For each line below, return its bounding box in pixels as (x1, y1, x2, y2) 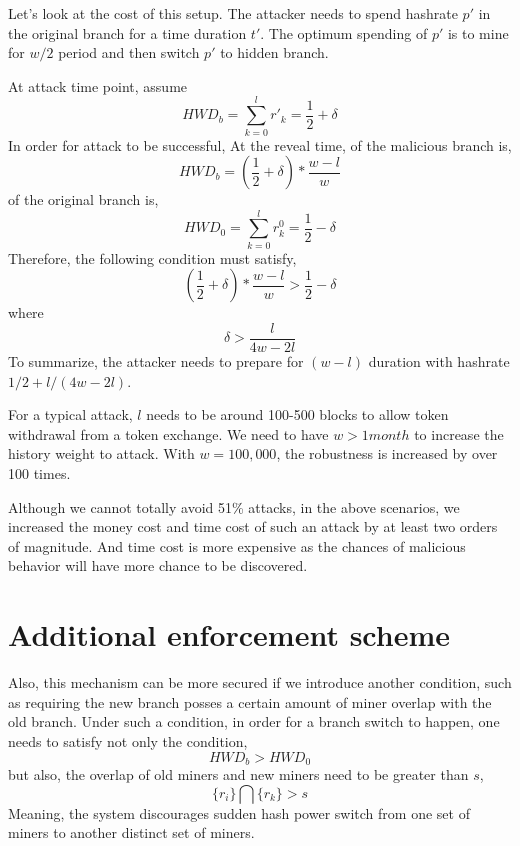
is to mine (447, 22, 509, 43)
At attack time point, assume (8, 75, 188, 96)
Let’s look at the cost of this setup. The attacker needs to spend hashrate (8, 3, 458, 23)
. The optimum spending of (260, 22, 428, 43)
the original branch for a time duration (8, 22, 247, 43)
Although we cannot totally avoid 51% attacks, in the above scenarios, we (8, 496, 460, 517)
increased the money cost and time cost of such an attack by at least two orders (8, 516, 498, 537)
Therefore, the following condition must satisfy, (8, 247, 297, 268)
